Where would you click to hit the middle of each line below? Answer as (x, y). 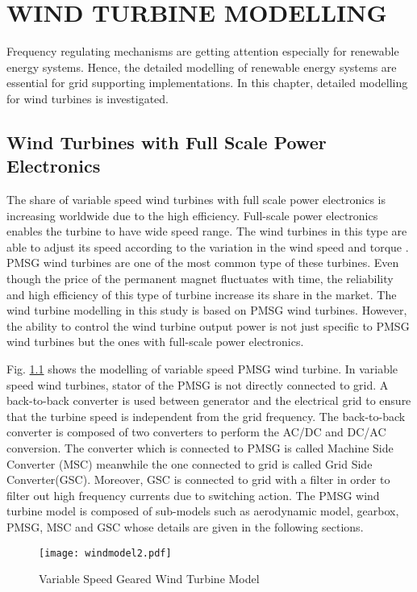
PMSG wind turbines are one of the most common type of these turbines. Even (203, 263)
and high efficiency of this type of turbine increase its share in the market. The (202, 294)
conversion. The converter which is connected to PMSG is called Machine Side (200, 448)
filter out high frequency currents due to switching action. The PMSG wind (193, 495)
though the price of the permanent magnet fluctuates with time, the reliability (200, 279)
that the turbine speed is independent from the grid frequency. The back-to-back (206, 416)
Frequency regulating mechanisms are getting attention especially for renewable (203, 51)
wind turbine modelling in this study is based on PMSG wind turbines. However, (207, 310)
